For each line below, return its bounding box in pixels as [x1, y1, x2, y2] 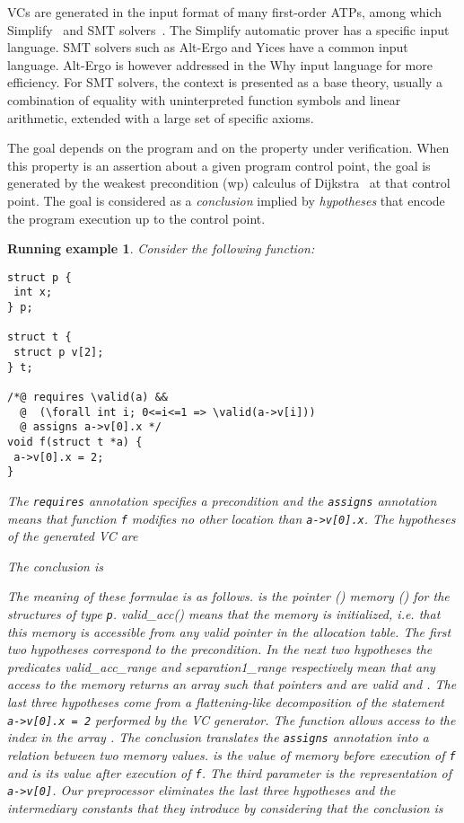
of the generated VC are [7, 527, 138, 545]
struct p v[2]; [13, 346, 104, 358]
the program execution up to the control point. [7, 208, 266, 227]
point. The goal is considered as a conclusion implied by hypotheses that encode [7, 190, 445, 209]
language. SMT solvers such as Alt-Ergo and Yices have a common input [7, 38, 408, 57]
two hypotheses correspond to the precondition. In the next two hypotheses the [7, 640, 433, 659]
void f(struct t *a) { [7, 435, 143, 448]
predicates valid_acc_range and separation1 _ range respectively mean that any [7, 657, 435, 676]
